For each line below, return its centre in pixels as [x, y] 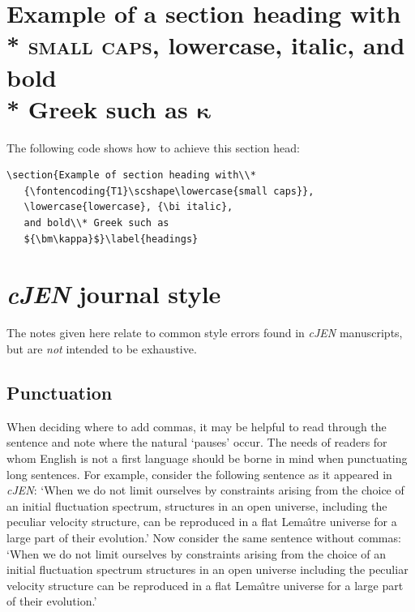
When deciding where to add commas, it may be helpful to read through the [197, 426]
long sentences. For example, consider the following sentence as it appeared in [199, 474]
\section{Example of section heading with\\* [131, 175]
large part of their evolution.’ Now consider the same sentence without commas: [204, 537]
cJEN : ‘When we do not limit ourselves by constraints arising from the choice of [205, 490]
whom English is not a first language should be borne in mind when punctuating [207, 458]
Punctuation [60, 392]
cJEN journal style [114, 294]
